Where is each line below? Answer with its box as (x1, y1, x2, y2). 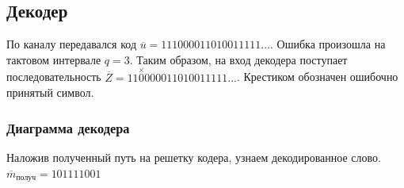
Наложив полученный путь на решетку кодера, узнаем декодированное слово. (6, 149, 381, 166)
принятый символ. (6, 84, 94, 101)
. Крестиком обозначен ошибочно (236, 68, 398, 85)
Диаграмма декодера (6, 117, 130, 137)
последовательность (6, 68, 101, 85)
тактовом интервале (6, 51, 101, 67)
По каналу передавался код (6, 36, 137, 52)
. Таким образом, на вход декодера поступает (129, 51, 348, 67)
